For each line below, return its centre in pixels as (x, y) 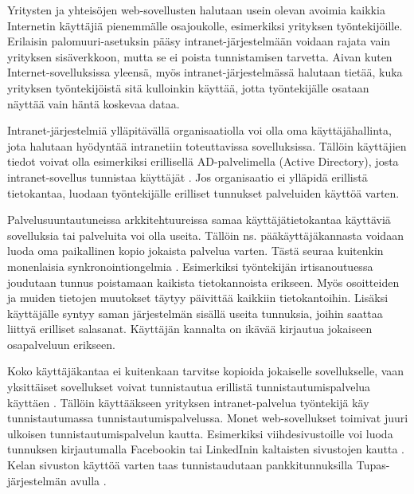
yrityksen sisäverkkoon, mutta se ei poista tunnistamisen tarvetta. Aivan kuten (200, 56)
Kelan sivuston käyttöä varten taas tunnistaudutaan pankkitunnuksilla (180, 465)
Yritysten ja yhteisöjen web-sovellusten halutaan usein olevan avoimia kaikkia (196, 10)
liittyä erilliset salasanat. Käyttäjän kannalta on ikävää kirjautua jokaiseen (190, 329)
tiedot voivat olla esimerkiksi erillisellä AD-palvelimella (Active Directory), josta (203, 161)
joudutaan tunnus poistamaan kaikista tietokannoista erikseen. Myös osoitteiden (203, 282)
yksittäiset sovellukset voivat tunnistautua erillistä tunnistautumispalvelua (189, 387)
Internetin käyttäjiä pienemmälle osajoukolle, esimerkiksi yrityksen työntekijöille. (205, 25)
